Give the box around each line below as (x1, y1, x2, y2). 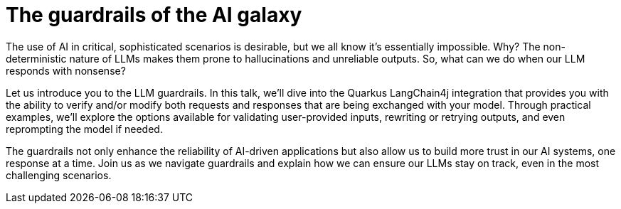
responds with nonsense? (6, 64, 126, 77)
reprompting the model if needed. (6, 122, 163, 135)
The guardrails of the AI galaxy (6, 3, 302, 27)
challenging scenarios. (6, 168, 112, 181)
